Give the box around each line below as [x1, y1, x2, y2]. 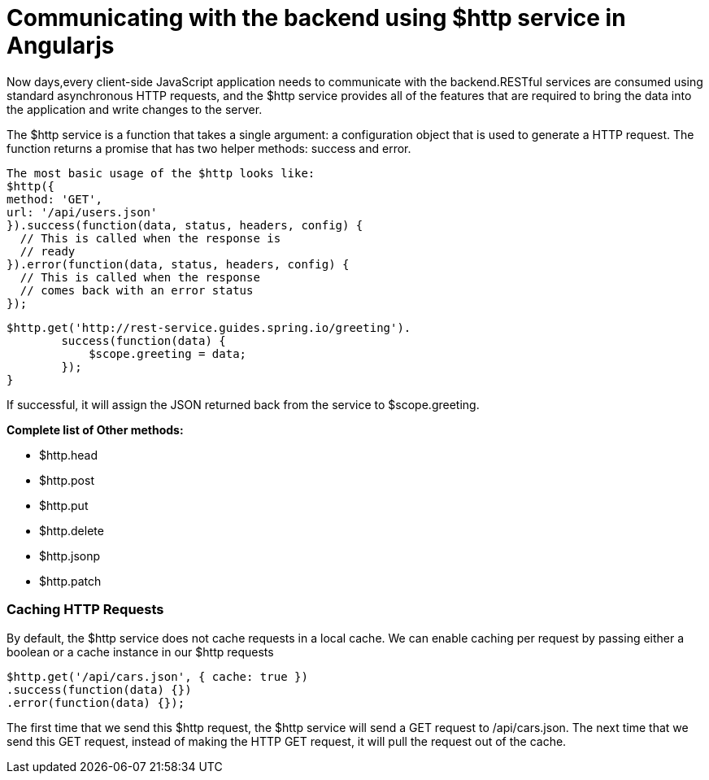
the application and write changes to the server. [7, 102, 263, 116]
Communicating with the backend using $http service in [7, 4, 626, 32]
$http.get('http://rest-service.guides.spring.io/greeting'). [7, 320, 411, 334]
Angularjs [7, 32, 115, 59]
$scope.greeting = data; [89, 346, 247, 360]
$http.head [39, 447, 98, 462]
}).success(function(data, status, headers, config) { [7, 218, 363, 232]
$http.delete [39, 523, 104, 538]
